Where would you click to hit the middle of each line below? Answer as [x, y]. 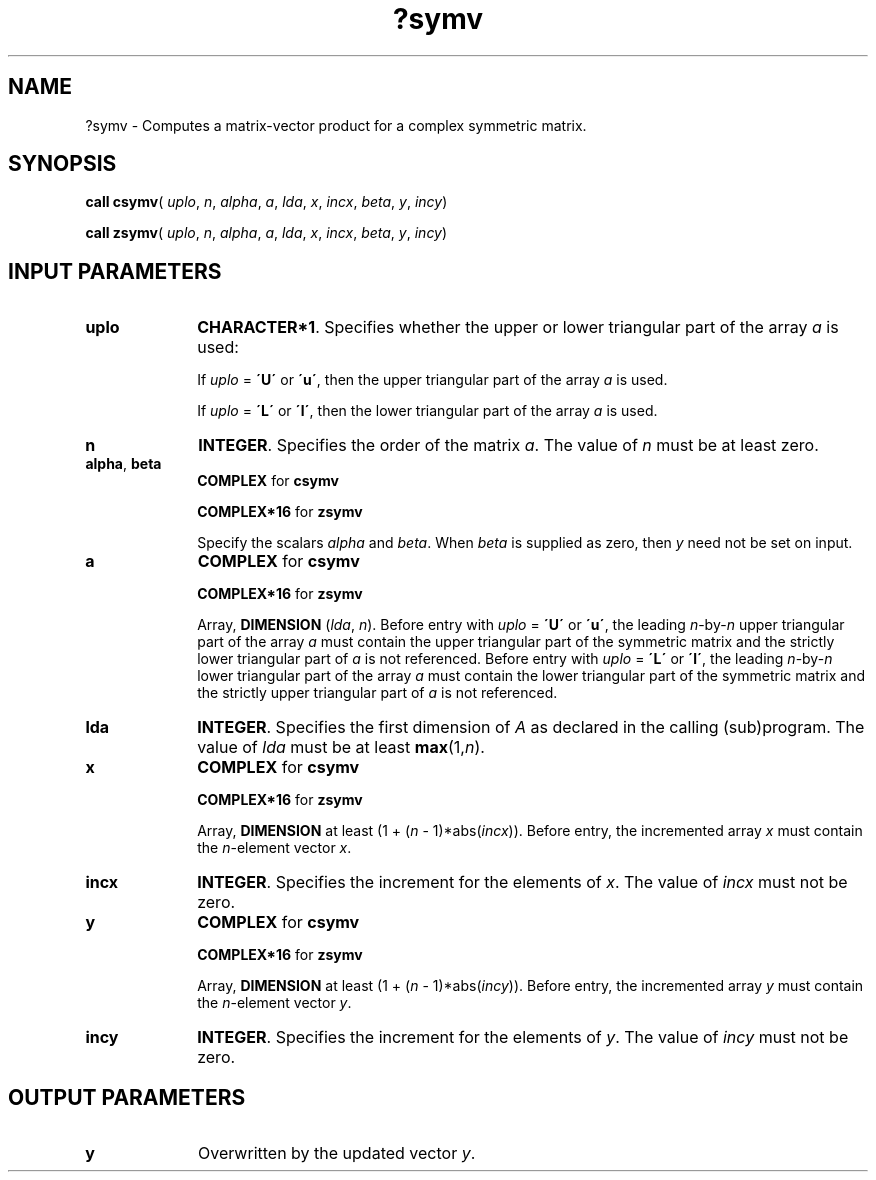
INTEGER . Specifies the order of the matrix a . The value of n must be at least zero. [508, 445]
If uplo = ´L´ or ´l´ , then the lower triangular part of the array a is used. [427, 411]
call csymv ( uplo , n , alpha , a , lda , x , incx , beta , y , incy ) [266, 202]
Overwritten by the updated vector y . [336, 1153]
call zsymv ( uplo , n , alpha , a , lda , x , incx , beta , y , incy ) [266, 233]
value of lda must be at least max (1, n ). [341, 747]
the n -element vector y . [274, 1003]
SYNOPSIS [62, 164]
